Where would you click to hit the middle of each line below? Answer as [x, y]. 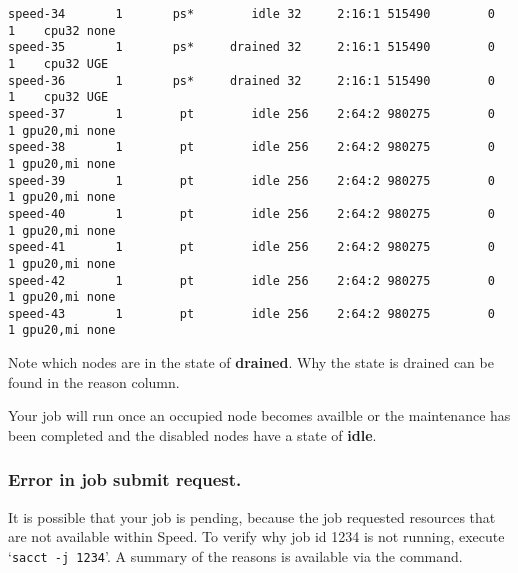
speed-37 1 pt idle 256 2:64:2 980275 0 [251, 113]
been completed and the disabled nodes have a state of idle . [192, 434]
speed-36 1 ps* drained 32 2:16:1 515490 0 [251, 80]
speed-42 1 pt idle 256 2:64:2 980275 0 [251, 280]
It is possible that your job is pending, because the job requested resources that [252, 516]
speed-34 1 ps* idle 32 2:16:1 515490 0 [251, 14]
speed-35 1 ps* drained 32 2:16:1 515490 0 [251, 47]
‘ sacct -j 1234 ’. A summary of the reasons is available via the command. [235, 555]
